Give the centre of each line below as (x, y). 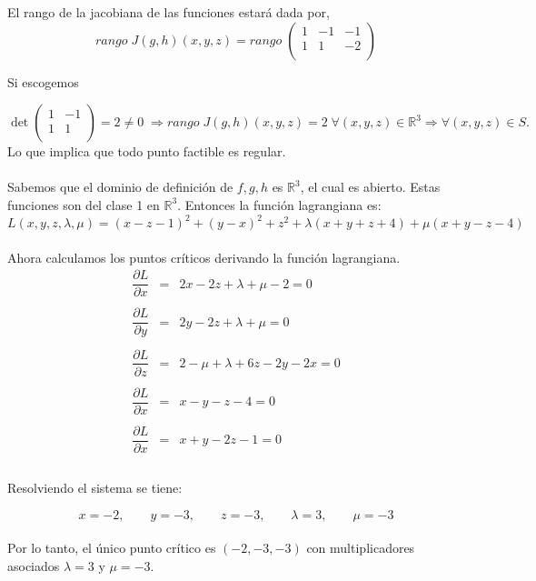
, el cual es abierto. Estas (370, 187)
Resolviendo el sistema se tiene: (95, 487)
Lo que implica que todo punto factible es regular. (147, 151)
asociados (34, 565)
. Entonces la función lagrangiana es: (279, 204)
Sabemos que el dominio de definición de (120, 187)
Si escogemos (43, 81)
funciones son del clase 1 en (84, 204)
